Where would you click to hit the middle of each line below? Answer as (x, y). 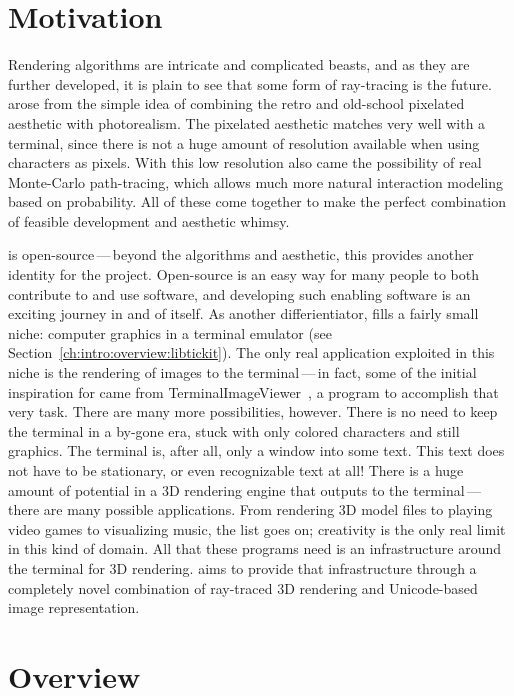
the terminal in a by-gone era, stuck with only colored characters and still (234, 430)
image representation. (74, 607)
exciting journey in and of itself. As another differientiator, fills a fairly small (243, 313)
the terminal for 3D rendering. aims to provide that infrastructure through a (242, 567)
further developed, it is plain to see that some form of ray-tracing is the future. (250, 83)
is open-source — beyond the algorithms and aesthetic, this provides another (241, 254)
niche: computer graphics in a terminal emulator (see (170, 332)
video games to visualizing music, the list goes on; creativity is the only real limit (257, 528)
